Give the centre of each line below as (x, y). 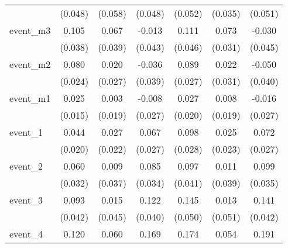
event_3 (26, 200)
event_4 (26, 234)
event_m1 (30, 98)
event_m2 (30, 64)
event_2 (26, 166)
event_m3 (30, 30)
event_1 (26, 132)
